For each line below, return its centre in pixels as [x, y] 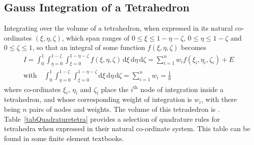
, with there [219, 99]
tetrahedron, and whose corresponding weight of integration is [98, 99]
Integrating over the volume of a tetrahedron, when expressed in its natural [119, 28]
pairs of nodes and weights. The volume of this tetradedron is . [124, 109]
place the [115, 89]
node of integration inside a [182, 89]
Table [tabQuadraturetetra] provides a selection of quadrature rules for [112, 119]
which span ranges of [98, 37]
